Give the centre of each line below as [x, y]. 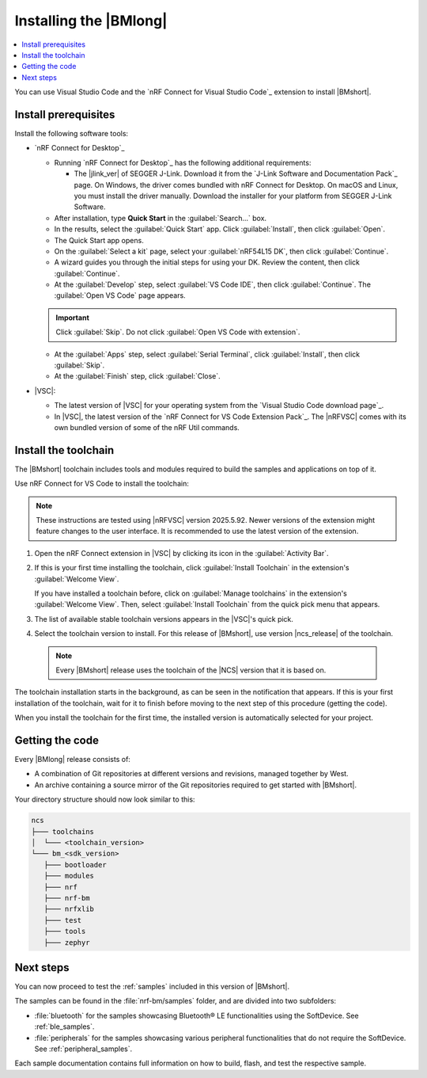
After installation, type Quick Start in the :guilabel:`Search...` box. [161, 218]
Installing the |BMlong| [91, 21]
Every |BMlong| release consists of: [72, 760]
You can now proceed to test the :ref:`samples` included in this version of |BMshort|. [152, 987]
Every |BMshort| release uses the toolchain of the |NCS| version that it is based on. [191, 670]
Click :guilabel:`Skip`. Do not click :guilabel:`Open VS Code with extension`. [178, 332]
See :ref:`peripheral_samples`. [83, 1049]
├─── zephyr [67, 942]
